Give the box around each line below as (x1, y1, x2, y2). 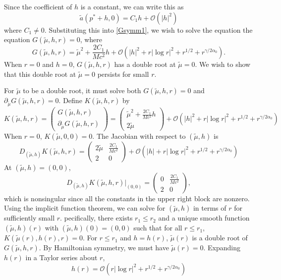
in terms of (193, 203, 226, 213)
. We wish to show (195, 58, 251, 69)
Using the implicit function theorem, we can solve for (4, 203, 166, 213)
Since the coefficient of (4, 1, 72, 11)
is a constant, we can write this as (80, 1, 184, 11)
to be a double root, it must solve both (23, 85, 141, 96)
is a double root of (192, 232, 248, 243)
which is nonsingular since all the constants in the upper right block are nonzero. (4, 193, 250, 203)
